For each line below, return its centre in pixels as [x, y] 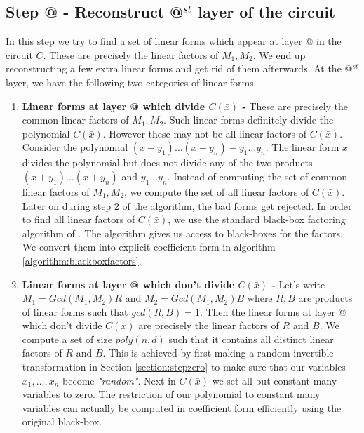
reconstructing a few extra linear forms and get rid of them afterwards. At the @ [179, 68]
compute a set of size [67, 339]
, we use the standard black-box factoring [257, 219]
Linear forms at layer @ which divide [114, 106]
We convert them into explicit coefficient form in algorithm [149, 247]
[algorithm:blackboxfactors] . [82, 260]
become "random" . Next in [119, 380]
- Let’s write [298, 284]
